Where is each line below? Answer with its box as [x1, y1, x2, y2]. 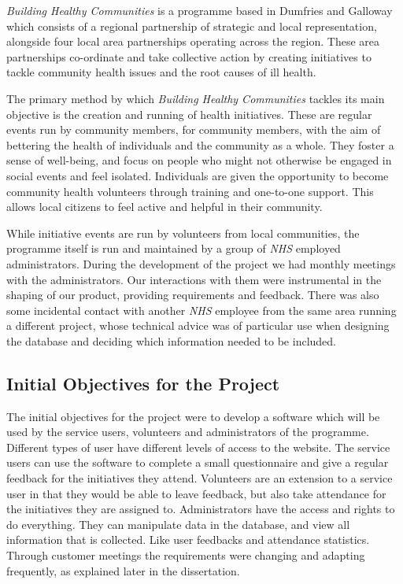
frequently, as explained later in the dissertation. [6, 562, 240, 578]
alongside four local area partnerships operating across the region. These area [6, 33, 380, 50]
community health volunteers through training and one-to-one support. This [6, 183, 374, 199]
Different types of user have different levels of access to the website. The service [6, 438, 390, 455]
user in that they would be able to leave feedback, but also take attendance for [6, 485, 386, 501]
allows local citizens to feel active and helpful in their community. [6, 198, 323, 215]
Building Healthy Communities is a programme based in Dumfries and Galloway [6, 2, 393, 18]
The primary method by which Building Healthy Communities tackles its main [6, 90, 385, 106]
